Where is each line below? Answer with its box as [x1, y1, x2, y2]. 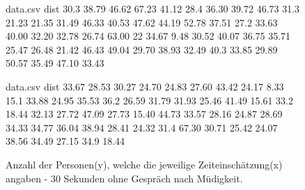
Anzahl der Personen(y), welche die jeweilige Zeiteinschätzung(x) [6, 157, 283, 171]
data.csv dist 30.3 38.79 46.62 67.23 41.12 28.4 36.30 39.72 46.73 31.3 [6, 1, 300, 15]
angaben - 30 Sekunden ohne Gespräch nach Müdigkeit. [6, 171, 243, 185]
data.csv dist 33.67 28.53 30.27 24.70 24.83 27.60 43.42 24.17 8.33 [6, 79, 284, 93]
